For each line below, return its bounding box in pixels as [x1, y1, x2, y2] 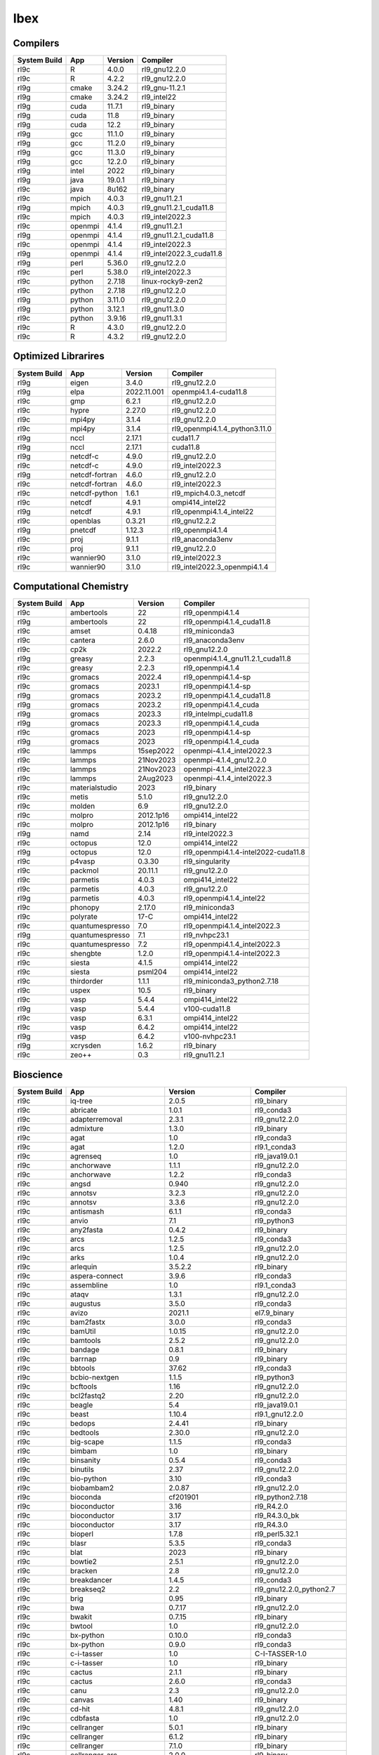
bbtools [70, 1363, 95, 1372]
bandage [70, 1344, 100, 1354]
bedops [70, 1418, 95, 1428]
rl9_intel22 [141, 92, 177, 102]
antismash [70, 1206, 105, 1216]
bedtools [70, 1427, 100, 1437]
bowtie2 [70, 1556, 98, 1566]
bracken [70, 1565, 98, 1575]
